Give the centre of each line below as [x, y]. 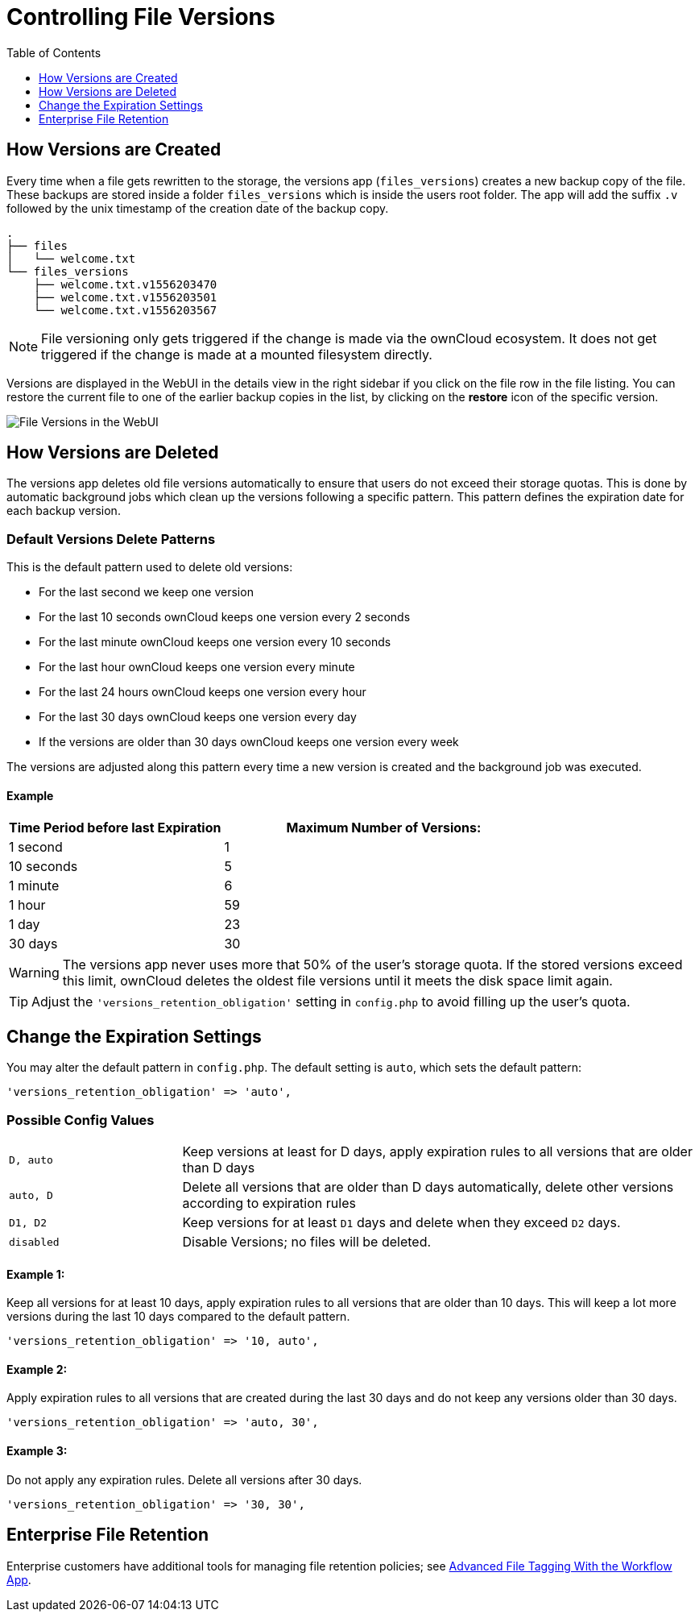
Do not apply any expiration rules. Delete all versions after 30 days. [184, 1479]
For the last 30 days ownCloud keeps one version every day [198, 717]
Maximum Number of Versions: [384, 828]
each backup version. [64, 511]
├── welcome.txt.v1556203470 [125, 284]
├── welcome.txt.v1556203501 [125, 297]
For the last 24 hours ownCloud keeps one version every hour [203, 692]
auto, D [31, 1195]
